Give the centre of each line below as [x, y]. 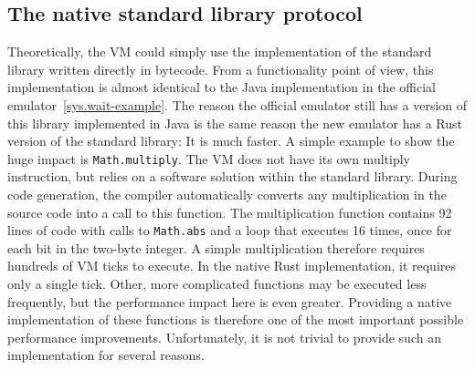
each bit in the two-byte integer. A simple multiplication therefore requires [216, 247]
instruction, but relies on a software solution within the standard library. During [232, 176]
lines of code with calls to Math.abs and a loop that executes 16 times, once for [230, 230]
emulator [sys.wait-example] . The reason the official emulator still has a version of [237, 104]
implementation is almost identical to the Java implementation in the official [222, 87]
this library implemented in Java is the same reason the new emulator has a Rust [235, 123]
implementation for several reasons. [106, 355]
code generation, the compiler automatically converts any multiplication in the [227, 195]
